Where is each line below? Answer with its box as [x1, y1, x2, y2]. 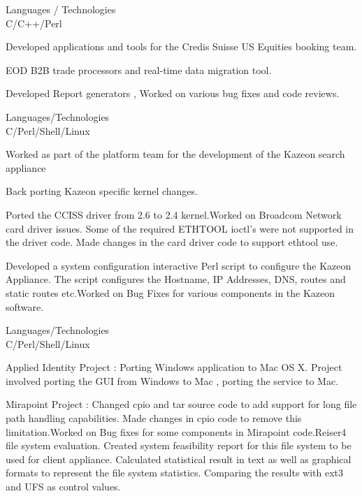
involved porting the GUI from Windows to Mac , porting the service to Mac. [6, 373, 339, 388]
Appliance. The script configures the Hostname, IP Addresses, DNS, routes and [6, 272, 346, 286]
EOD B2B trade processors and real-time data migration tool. [6, 62, 272, 77]
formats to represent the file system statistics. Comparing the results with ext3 [6, 465, 344, 480]
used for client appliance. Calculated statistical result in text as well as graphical [6, 451, 352, 466]
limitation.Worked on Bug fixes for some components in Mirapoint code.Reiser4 [6, 424, 347, 439]
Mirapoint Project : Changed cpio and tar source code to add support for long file [6, 397, 357, 411]
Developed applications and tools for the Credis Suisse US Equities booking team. [6, 39, 357, 54]
